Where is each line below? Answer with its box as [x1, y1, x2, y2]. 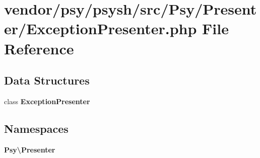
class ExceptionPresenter [4, 96, 90, 106]
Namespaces [4, 120, 69, 136]
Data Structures [4, 72, 90, 88]
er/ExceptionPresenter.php [4, 18, 197, 39]
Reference [4, 38, 74, 58]
